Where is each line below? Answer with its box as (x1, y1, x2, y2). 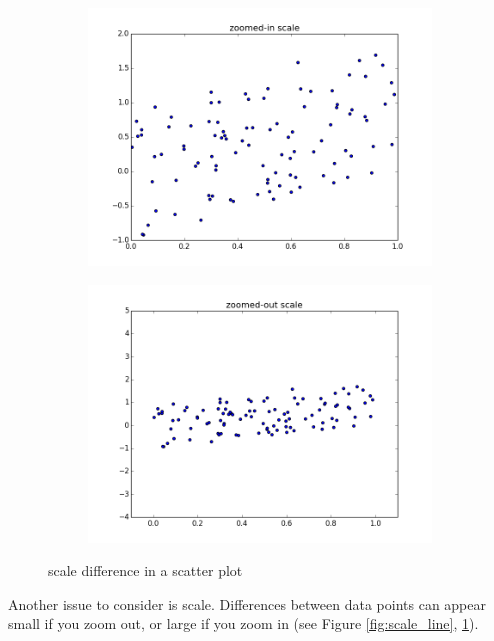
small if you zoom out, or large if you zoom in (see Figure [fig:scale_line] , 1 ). (8, 613, 479, 634)
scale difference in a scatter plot (48, 560, 243, 581)
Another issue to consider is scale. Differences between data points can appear (8, 593, 487, 614)
